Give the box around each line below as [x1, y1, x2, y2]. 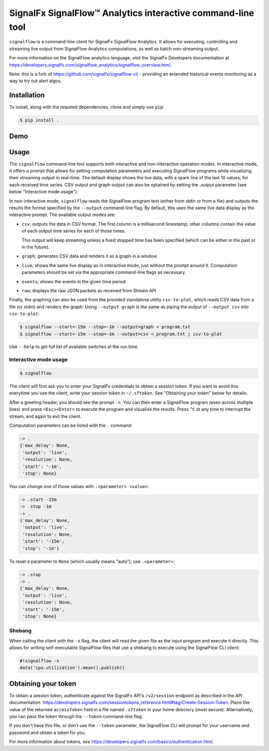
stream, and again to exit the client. [9, 413, 82, 419]
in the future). [21, 244, 50, 250]
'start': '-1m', [22, 464, 62, 469]
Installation [9, 91, 45, 100]
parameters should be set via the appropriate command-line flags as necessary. [21, 269, 186, 275]
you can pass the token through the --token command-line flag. [9, 714, 143, 720]
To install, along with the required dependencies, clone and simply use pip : [9, 104, 164, 110]
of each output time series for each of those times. [21, 228, 126, 234]
